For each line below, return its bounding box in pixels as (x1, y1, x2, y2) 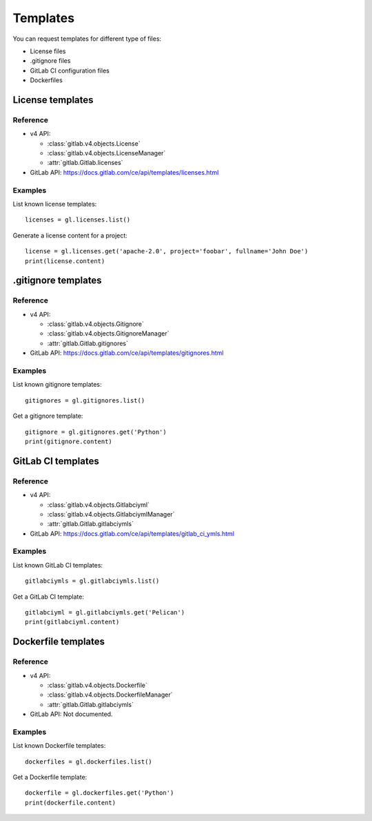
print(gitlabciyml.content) (25, 618, 120, 626)
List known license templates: (12, 200, 97, 208)
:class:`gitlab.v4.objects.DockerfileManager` (47, 690, 173, 699)
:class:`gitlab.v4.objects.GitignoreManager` (47, 329, 169, 338)
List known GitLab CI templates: (12, 561, 103, 569)
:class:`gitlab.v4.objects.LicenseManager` (47, 149, 166, 157)
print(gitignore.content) (25, 437, 113, 445)
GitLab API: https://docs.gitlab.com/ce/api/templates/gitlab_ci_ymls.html (30, 529, 234, 538)
